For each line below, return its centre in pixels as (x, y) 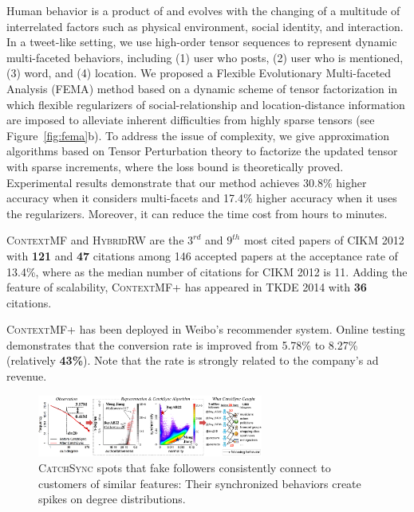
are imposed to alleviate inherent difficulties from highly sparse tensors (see (191, 120)
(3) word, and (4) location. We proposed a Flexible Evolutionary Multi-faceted (199, 73)
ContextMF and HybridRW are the (95, 240)
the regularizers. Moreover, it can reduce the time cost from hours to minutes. (197, 213)
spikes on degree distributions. (112, 499)
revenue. (27, 376)
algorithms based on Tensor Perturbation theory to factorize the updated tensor (202, 151)
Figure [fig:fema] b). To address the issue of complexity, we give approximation (198, 135)
